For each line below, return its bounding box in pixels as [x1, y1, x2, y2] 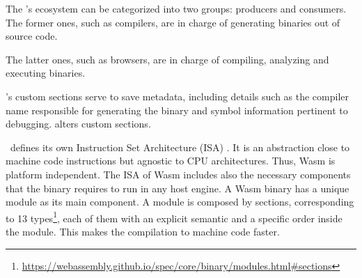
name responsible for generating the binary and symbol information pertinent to [6, 102, 348, 117]
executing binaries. [6, 65, 86, 80]
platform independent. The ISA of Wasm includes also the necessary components [6, 167, 351, 181]
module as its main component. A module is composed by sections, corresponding [6, 194, 354, 209]
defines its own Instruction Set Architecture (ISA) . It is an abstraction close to [10, 139, 350, 154]
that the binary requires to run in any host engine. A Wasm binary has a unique [6, 180, 349, 195]
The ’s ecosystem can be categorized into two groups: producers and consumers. [6, 1, 347, 15]
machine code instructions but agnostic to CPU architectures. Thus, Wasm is [6, 153, 336, 168]
